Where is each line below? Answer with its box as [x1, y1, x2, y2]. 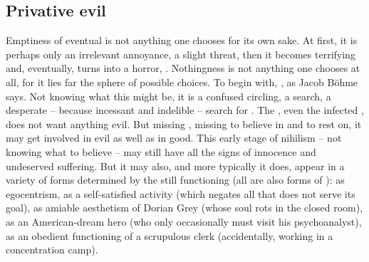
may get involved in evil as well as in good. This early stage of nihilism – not [6, 130, 342, 145]
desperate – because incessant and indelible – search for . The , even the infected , [6, 103, 364, 117]
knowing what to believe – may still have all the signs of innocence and [6, 144, 316, 159]
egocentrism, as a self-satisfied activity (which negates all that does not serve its [6, 186, 355, 201]
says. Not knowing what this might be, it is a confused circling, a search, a [6, 88, 331, 103]
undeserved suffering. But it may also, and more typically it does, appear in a [6, 158, 345, 173]
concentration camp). [6, 242, 98, 257]
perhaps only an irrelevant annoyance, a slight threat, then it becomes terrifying [6, 46, 355, 61]
